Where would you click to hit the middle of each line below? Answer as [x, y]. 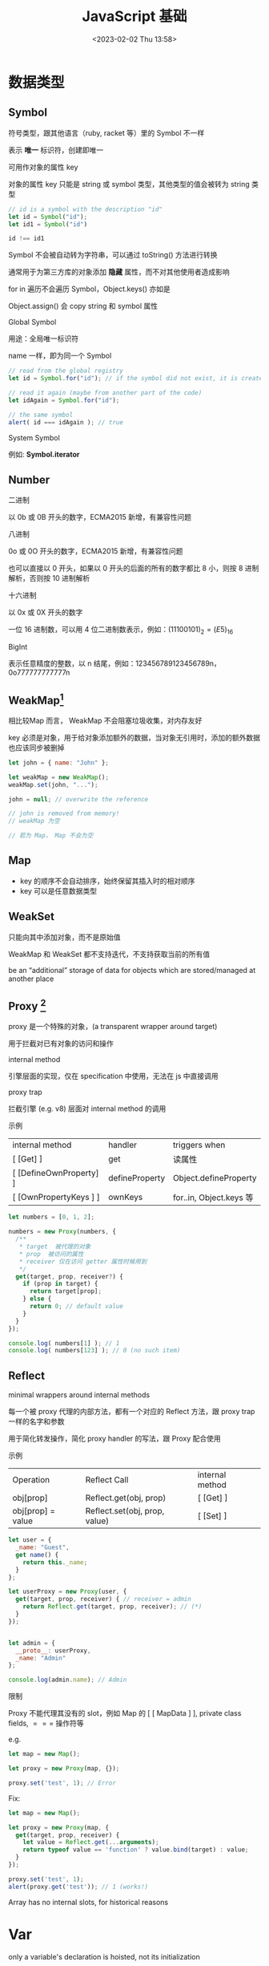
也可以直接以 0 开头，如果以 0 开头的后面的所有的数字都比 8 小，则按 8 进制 [134, 568]
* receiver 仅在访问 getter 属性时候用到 [83, 1261]
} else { [37, 1299]
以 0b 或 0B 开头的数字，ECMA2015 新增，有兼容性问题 [100, 517]
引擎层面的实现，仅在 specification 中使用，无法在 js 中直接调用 [113, 1076]
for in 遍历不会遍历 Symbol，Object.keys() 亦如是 [89, 289]
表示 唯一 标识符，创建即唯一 [56, 150]
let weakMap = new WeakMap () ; [59, 777]
